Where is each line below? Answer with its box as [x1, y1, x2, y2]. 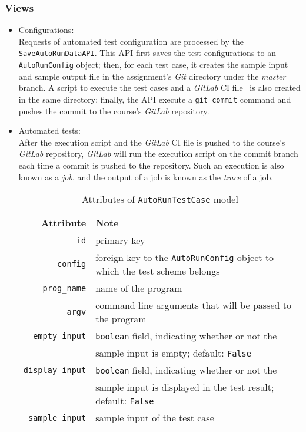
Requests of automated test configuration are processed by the [18, 35, 244, 47]
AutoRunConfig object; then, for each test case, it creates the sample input [18, 58, 288, 71]
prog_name [42, 283, 87, 293]
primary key [95, 233, 145, 248]
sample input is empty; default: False [95, 346, 251, 360]
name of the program [95, 281, 182, 295]
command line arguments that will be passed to [95, 298, 291, 312]
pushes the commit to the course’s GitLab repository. [18, 104, 209, 117]
